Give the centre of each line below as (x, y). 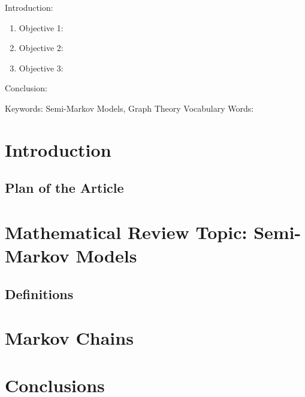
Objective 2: (41, 48)
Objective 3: (41, 68)
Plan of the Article (64, 188)
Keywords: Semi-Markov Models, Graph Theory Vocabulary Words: (129, 108)
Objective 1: (41, 27)
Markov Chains (69, 338)
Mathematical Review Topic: (126, 232)
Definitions (39, 293)
